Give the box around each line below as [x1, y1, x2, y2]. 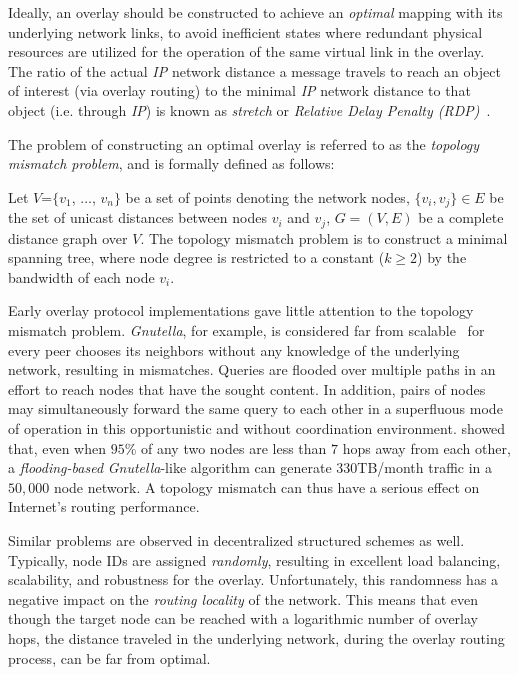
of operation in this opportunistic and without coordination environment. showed [8, 418, 506, 438]
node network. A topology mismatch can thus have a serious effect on [53, 476, 480, 497]
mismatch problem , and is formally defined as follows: [8, 153, 335, 174]
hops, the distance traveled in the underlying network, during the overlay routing [8, 627, 505, 648]
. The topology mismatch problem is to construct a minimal [140, 227, 508, 248]
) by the [417, 247, 467, 268]
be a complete [418, 207, 504, 228]
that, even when [8, 437, 106, 458]
